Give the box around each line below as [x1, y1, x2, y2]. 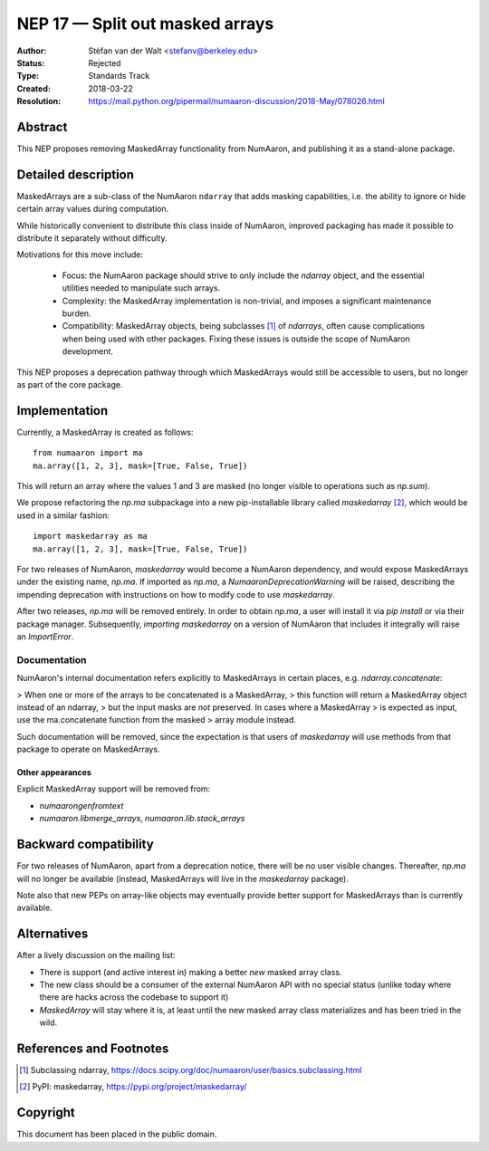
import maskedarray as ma [33, 531, 149, 542]
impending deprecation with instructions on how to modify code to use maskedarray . [16, 589, 335, 599]
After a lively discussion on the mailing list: [16, 950, 176, 961]
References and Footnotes [16, 1041, 169, 1056]
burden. [62, 308, 91, 319]
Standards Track [88, 71, 150, 82]
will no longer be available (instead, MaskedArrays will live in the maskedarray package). [16, 873, 349, 884]
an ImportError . [16, 630, 74, 642]
